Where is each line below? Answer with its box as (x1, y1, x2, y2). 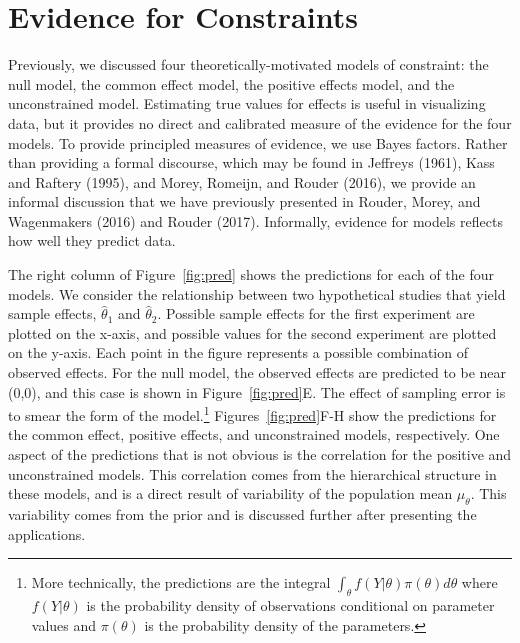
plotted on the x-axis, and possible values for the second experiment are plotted (8, 322, 497, 343)
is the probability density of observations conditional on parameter (86, 595, 495, 616)
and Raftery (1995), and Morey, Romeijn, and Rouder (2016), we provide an (8, 171, 476, 192)
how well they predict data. (8, 230, 176, 251)
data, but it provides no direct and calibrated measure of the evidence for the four (8, 112, 512, 133)
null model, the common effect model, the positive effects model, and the (8, 73, 455, 94)
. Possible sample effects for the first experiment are (157, 303, 475, 324)
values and (31, 614, 97, 635)
